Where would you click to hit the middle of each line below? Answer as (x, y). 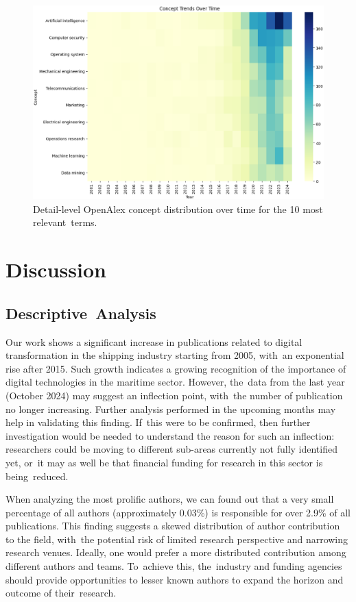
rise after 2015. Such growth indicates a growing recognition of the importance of (176, 368)
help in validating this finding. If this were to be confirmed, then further (158, 422)
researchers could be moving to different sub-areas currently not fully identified (171, 449)
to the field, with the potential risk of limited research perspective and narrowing (177, 539)
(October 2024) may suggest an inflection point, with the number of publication (174, 395)
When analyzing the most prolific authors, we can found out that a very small (170, 499)
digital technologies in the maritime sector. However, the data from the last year (175, 382)
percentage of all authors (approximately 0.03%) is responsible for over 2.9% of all (178, 512)
